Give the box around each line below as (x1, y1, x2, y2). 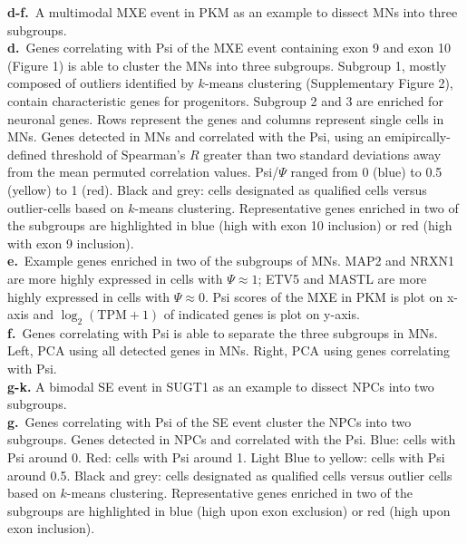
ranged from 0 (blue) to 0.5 (290, 162, 443, 181)
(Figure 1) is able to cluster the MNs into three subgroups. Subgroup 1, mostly (7, 55, 447, 74)
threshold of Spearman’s (51, 144, 186, 163)
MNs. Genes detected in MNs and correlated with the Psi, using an (7, 127, 382, 146)
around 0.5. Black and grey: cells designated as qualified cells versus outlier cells (7, 465, 452, 484)
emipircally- (384, 127, 451, 146)
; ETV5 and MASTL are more (258, 268, 427, 287)
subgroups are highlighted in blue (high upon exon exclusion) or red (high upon (7, 500, 451, 520)
